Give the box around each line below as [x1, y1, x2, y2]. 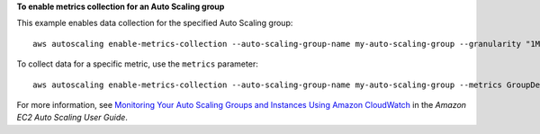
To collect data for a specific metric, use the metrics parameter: [16, 58, 258, 69]
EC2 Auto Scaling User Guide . [16, 112, 128, 123]
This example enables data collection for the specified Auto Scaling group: [16, 18, 293, 29]
